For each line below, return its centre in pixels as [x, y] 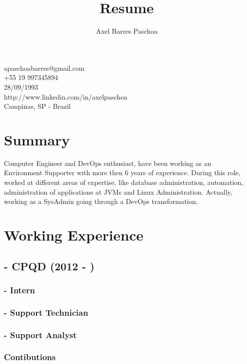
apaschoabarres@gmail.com [44, 68]
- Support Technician [46, 312]
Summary [37, 139]
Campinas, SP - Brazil [38, 106]
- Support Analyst [40, 334]
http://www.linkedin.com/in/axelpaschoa [66, 96]
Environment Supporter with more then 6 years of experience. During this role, [122, 172]
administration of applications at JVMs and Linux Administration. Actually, [118, 192]
